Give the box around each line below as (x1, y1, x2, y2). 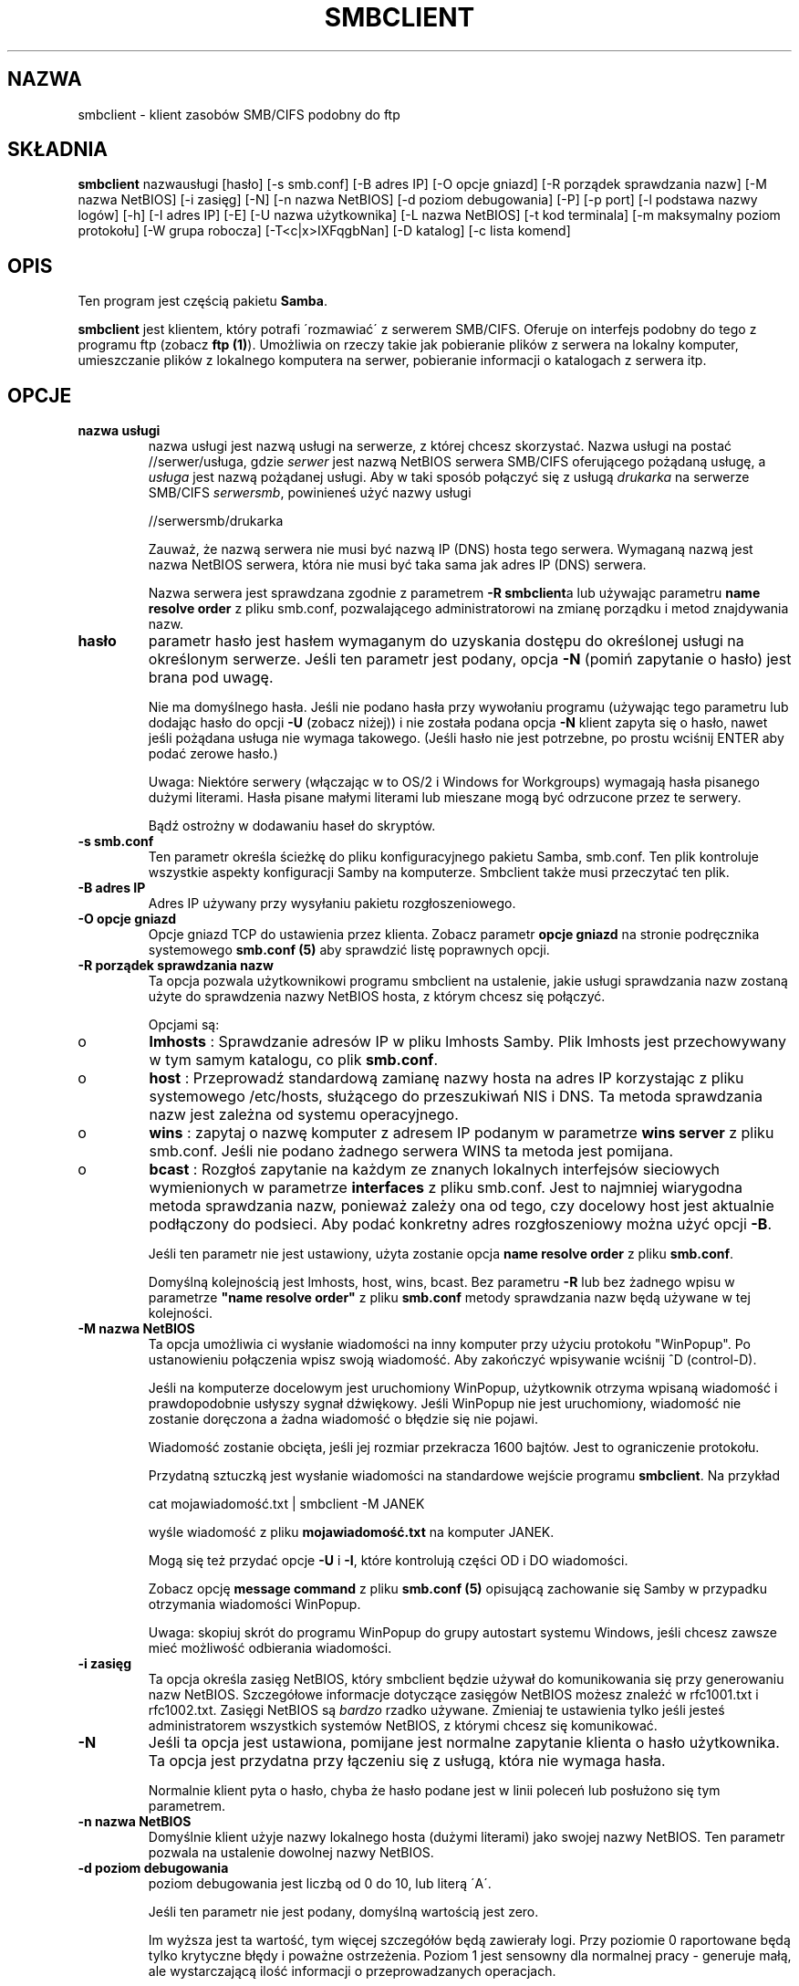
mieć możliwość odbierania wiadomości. (148, 1640, 392, 1657)
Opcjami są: (148, 1017, 220, 1033)
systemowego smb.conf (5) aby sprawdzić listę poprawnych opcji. (148, 942, 550, 958)
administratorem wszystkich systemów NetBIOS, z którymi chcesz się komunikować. (148, 1718, 658, 1734)
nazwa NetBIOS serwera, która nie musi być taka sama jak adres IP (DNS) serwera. (148, 557, 647, 573)
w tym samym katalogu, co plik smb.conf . (149, 1050, 439, 1070)
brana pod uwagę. (148, 668, 274, 687)
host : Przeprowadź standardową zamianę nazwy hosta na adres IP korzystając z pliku (149, 1069, 744, 1088)
